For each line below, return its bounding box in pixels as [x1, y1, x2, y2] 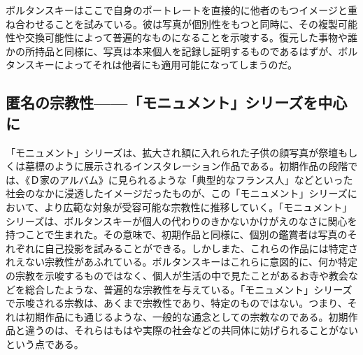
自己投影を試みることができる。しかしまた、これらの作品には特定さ [44, 240, 358, 255]
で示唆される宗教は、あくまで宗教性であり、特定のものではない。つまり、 [6, 296, 348, 310]
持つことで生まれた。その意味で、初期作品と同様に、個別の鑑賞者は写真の [6, 227, 348, 242]
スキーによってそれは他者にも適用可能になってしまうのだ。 [24, 57, 298, 72]
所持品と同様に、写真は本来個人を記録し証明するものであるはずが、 [24, 43, 339, 58]
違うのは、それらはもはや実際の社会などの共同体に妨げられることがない [24, 323, 358, 338]
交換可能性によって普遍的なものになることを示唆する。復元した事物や [24, 30, 348, 45]
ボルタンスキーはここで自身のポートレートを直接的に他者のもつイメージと [6, 3, 348, 17]
